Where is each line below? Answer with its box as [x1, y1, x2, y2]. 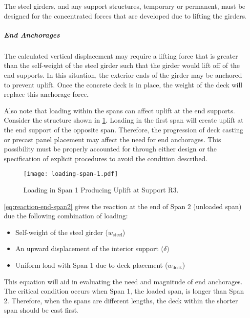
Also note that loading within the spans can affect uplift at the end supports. [4, 105, 235, 115]
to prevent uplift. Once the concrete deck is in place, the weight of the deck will [4, 79, 243, 89]
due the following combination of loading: [4, 211, 128, 221]
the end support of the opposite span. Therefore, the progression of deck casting [4, 124, 244, 134]
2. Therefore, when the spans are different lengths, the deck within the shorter [4, 295, 238, 305]
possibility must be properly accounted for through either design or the [4, 144, 217, 154]
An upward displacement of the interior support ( [15, 243, 164, 254]
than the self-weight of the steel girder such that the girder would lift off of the [4, 60, 240, 70]
